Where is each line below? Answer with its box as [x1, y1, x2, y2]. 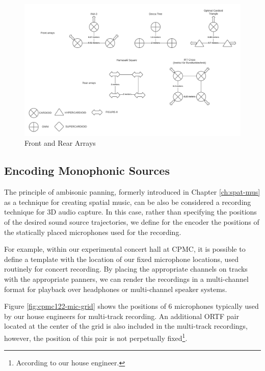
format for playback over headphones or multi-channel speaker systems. [4, 283, 227, 294]
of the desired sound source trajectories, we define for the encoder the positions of [4, 216, 259, 227]
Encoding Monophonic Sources [4, 163, 170, 178]
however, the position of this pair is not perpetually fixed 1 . [4, 331, 188, 343]
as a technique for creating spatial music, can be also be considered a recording [4, 196, 251, 207]
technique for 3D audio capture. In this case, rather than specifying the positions [4, 206, 257, 217]
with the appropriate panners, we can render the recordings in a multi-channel [4, 273, 249, 284]
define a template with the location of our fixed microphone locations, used [4, 253, 238, 264]
